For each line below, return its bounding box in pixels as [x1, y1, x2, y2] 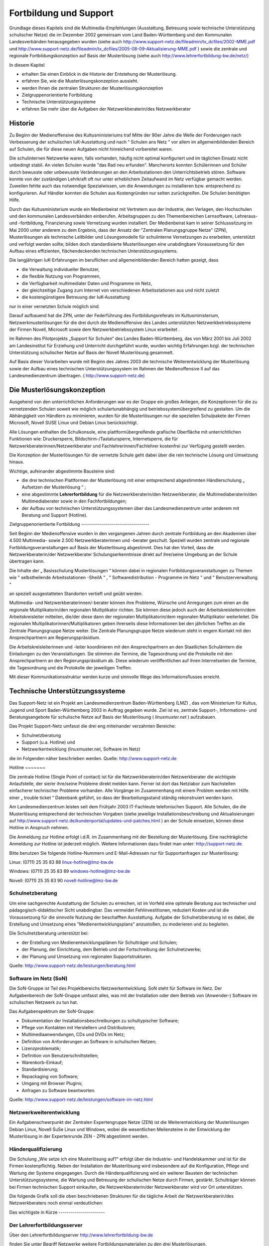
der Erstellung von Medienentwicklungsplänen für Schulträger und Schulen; [21, 939, 178, 945]
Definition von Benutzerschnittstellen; [21, 1052, 99, 1059]
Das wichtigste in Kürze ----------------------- [9, 1209, 105, 1215]
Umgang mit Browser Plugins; [21, 1081, 83, 1087]
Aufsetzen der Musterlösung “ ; [21, 484, 86, 490]
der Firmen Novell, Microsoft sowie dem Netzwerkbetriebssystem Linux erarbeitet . [9, 326, 180, 332]
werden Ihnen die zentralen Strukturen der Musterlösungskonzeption [21, 85, 163, 91]
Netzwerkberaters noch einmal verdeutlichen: [9, 1200, 103, 1206]
